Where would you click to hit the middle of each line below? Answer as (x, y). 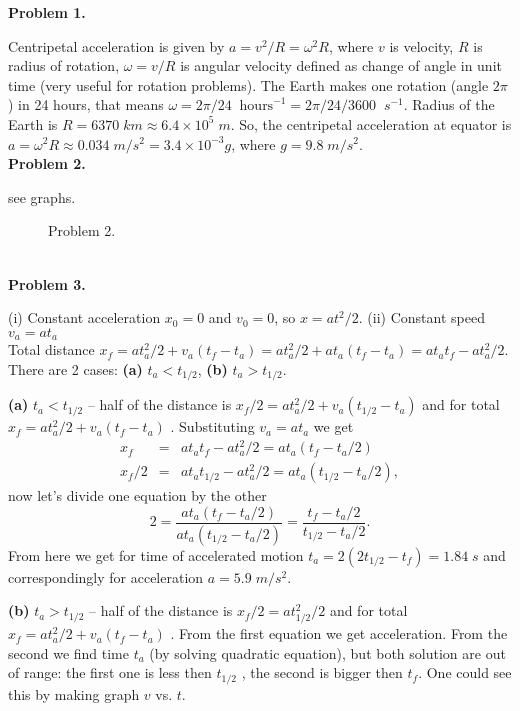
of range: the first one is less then (110, 672)
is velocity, (421, 45)
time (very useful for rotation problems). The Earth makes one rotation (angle (248, 84)
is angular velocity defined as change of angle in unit (341, 65)
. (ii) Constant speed (421, 317)
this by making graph (74, 693)
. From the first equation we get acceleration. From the (339, 633)
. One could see (465, 672)
